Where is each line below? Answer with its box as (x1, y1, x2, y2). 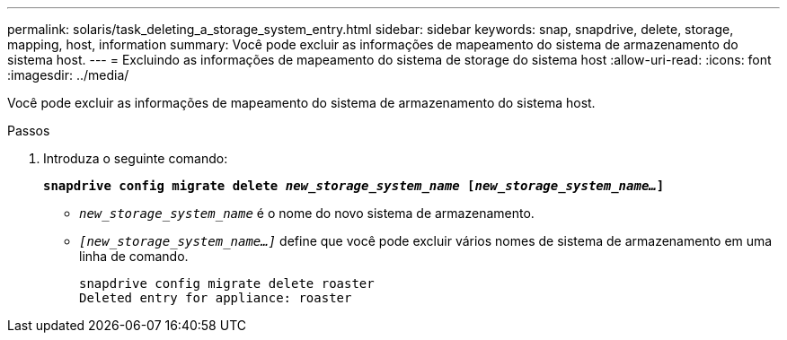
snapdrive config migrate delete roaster (79, 276, 375, 291)
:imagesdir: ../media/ (7, 67, 129, 83)
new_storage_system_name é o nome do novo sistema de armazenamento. (79, 205, 535, 221)
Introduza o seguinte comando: (43, 151, 228, 166)
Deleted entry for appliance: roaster (79, 291, 352, 305)
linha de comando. (79, 248, 189, 264)
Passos (7, 123, 50, 138)
